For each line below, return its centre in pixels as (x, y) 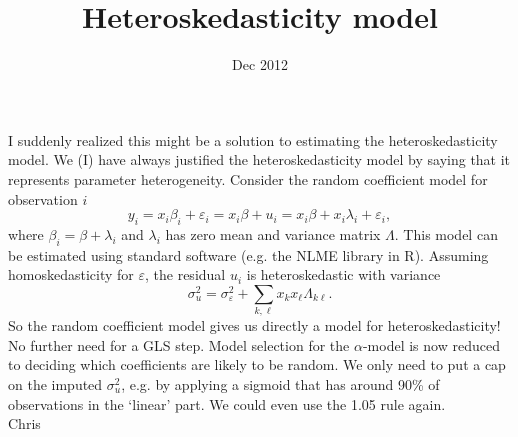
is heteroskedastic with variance (343, 274)
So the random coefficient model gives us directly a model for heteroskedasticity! (254, 325)
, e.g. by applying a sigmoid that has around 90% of (280, 383)
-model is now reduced (431, 344)
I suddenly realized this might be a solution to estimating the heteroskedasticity (253, 139)
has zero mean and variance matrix (273, 233)
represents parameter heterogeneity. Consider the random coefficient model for (248, 178)
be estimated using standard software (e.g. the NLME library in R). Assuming (248, 254)
